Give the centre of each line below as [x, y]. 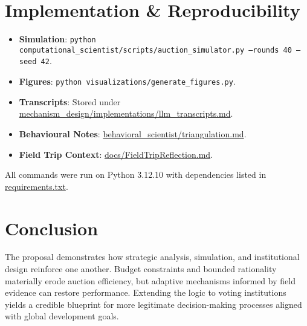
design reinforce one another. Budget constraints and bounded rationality [141, 269]
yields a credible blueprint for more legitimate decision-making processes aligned [153, 304]
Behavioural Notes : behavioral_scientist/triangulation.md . [133, 133]
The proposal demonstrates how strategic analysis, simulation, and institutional [152, 257]
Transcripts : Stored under [70, 101]
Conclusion [52, 228]
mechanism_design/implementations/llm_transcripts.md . [126, 113]
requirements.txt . [37, 186]
